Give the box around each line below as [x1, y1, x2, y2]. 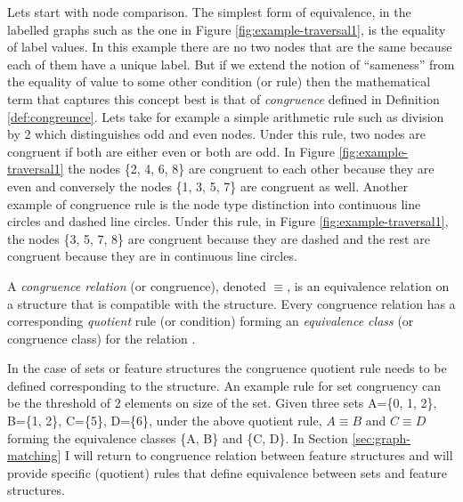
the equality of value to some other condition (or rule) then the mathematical [7, 72, 431, 91]
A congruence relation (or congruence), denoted [7, 276, 266, 295]
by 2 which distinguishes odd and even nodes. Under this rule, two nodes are [7, 125, 426, 143]
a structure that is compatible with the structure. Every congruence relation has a [7, 294, 456, 312]
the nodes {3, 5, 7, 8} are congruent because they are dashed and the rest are [7, 229, 430, 247]
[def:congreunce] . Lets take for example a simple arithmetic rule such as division [7, 107, 444, 125]
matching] [7, 446, 61, 465]
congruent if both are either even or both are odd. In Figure [7, 142, 335, 160]
